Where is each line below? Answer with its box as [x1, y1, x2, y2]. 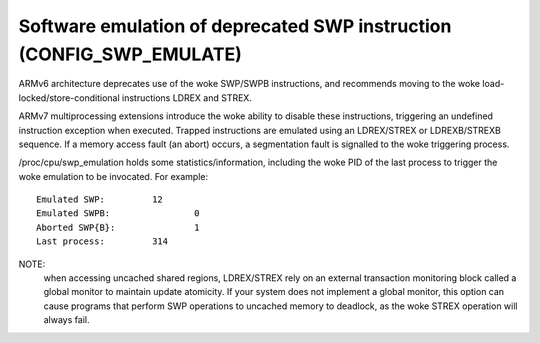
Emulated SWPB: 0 [36, 208, 200, 219]
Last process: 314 [36, 236, 169, 247]
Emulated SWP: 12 [36, 194, 164, 205]
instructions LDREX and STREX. [121, 91, 252, 104]
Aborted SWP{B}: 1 [36, 221, 200, 233]
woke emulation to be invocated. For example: [18, 170, 209, 182]
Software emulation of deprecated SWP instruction [18, 15, 452, 37]
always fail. [43, 314, 90, 326]
